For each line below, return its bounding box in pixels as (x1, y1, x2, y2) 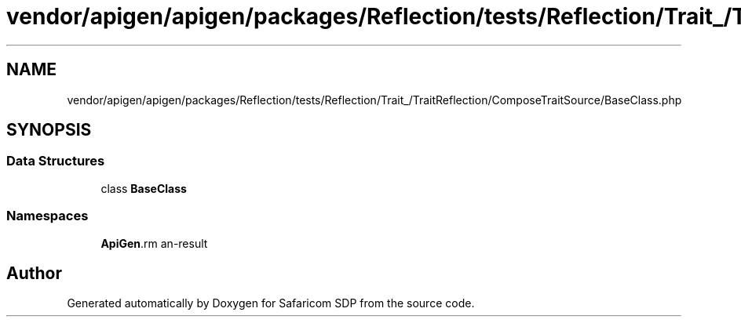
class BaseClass (100, 181, 187, 195)
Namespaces (6, 208, 89, 224)
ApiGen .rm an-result (100, 236, 208, 250)
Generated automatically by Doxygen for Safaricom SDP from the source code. (67, 296, 475, 310)
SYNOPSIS (6, 120, 92, 140)
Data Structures (6, 153, 105, 169)
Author (6, 263, 62, 283)
